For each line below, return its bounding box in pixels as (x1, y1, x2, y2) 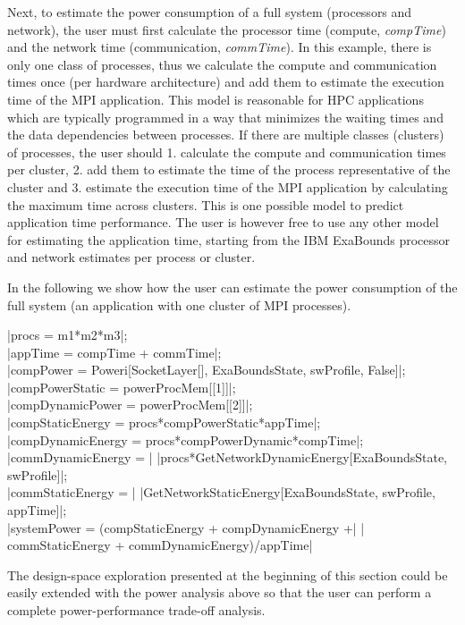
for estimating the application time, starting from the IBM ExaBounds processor (7, 230, 451, 249)
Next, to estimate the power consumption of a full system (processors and (7, 3, 412, 21)
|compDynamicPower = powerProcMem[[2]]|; (7, 395, 253, 414)
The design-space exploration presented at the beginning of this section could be (7, 565, 448, 584)
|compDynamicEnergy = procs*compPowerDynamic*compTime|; (7, 430, 364, 449)
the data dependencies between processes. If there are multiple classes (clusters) (7, 125, 444, 144)
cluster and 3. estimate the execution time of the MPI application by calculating (7, 177, 448, 196)
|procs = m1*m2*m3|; (7, 325, 128, 344)
